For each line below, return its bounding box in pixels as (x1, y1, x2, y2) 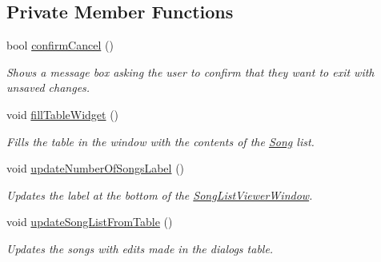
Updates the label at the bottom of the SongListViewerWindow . (6, 186, 313, 203)
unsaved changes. (6, 79, 90, 96)
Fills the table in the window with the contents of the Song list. (6, 133, 315, 149)
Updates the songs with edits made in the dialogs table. (6, 240, 274, 256)
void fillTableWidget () (6, 105, 119, 122)
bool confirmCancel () (6, 37, 114, 54)
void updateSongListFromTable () (6, 213, 173, 230)
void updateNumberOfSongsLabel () (6, 160, 185, 177)
